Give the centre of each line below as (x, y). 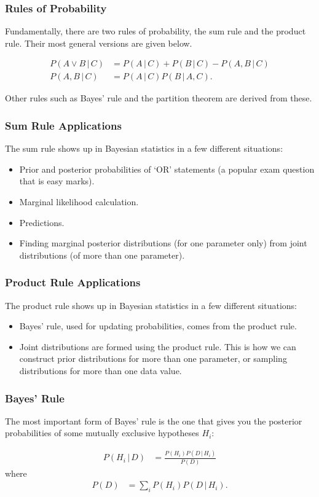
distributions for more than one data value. (100, 371)
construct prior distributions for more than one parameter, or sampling (153, 358)
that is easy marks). (57, 181)
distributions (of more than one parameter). (102, 255)
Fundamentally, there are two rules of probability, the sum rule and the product (156, 31)
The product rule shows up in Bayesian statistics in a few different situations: (151, 305)
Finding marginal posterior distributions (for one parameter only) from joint (163, 243)
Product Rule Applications (73, 282)
